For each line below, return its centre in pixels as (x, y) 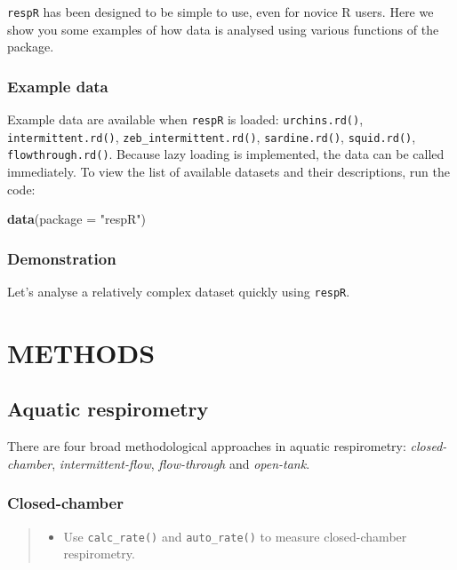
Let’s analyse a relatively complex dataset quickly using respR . (179, 292)
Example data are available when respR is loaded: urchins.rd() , (185, 119)
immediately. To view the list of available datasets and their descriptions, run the (228, 172)
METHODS (81, 352)
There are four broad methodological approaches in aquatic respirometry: (207, 446)
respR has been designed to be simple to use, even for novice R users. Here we (220, 12)
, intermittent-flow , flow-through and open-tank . (181, 463)
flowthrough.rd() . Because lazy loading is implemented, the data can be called (226, 154)
